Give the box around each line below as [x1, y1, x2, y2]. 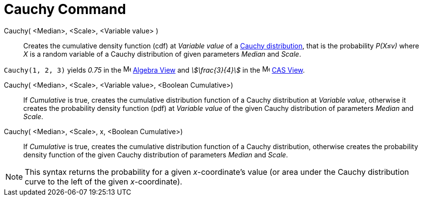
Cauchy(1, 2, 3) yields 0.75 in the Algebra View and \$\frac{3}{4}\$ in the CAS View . [4, 65, 305, 74]
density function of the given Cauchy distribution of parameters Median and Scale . [23, 150, 288, 159]
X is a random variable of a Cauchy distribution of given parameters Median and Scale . [23, 49, 301, 58]
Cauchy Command [4, 1, 126, 17]
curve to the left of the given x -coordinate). [25, 176, 182, 186]
